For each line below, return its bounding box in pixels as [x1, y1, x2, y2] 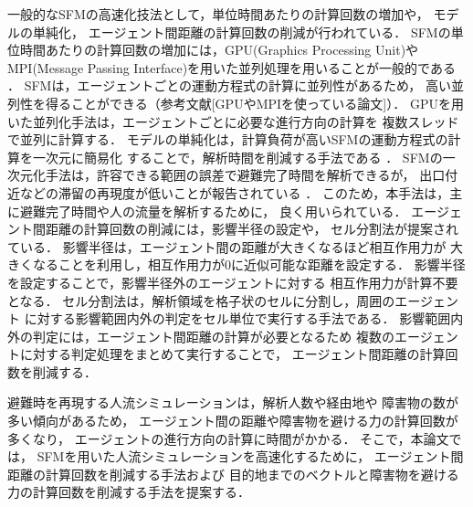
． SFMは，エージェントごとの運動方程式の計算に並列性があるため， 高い [7, 76, 451, 95]
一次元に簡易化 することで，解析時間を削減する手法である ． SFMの [32, 147, 443, 166]
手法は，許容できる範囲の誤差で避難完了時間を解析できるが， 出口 [45, 165, 446, 185]
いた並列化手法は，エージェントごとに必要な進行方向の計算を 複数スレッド [7, 111, 459, 131]
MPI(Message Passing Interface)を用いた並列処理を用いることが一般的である [7, 58, 456, 77]
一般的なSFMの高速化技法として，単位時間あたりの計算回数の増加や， [7, 5, 429, 23]
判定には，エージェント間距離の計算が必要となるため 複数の [32, 326, 394, 345]
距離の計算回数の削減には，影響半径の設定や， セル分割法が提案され [45, 219, 459, 238]
